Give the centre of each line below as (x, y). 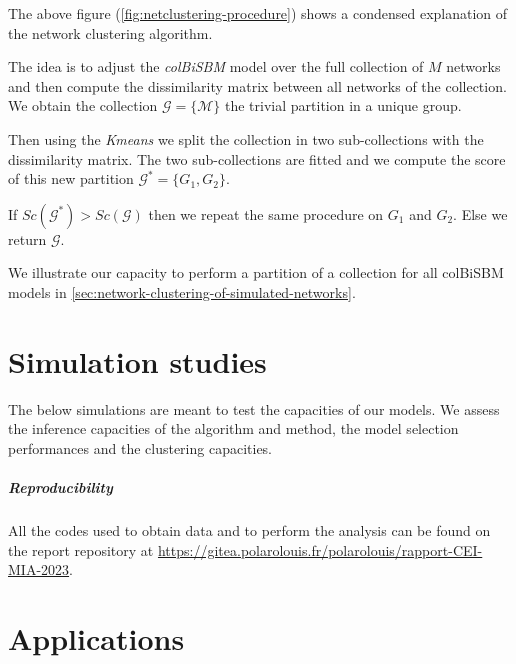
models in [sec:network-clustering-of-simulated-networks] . (182, 291)
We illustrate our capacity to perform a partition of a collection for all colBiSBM (256, 272)
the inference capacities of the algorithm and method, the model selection (233, 428)
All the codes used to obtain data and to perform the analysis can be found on (249, 530)
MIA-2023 (39, 569)
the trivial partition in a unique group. (343, 105)
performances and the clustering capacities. (140, 447)
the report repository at (81, 549)
